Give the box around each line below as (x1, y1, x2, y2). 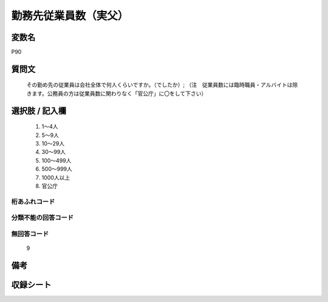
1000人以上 (41, 173, 70, 181)
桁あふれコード (11, 197, 55, 206)
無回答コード (11, 229, 49, 238)
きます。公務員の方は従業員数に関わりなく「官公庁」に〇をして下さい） (26, 90, 207, 97)
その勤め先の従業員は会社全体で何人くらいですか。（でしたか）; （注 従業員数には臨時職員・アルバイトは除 (26, 81, 298, 89)
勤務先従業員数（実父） (11, 9, 129, 22)
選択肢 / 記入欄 (11, 106, 67, 116)
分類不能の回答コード (11, 213, 74, 222)
